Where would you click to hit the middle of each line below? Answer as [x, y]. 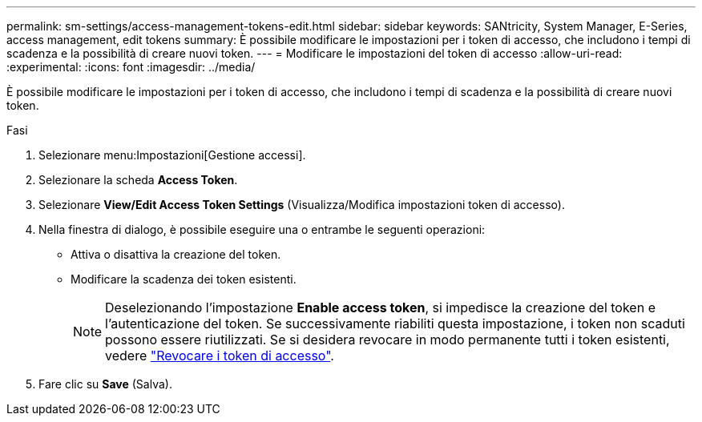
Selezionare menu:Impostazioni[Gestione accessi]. [172, 155]
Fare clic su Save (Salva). [105, 384]
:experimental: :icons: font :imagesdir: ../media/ [131, 67]
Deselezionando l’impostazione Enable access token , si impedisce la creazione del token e [380, 307]
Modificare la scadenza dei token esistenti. [184, 279]
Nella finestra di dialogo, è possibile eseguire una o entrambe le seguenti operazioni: [262, 229]
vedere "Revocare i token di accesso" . [220, 356]
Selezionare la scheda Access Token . [138, 180]
